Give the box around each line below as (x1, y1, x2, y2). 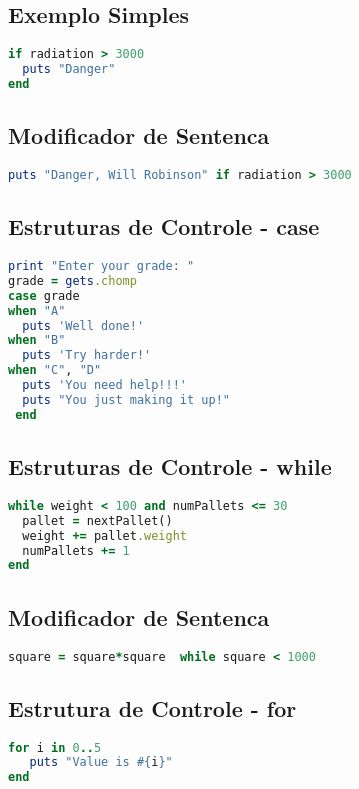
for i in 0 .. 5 (8, 740, 102, 755)
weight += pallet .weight (22, 528, 188, 543)
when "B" (8, 333, 66, 348)
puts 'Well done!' (22, 318, 145, 333)
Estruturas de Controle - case (8, 211, 320, 242)
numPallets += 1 (22, 543, 130, 558)
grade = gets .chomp (8, 273, 137, 288)
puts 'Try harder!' (22, 348, 152, 363)
